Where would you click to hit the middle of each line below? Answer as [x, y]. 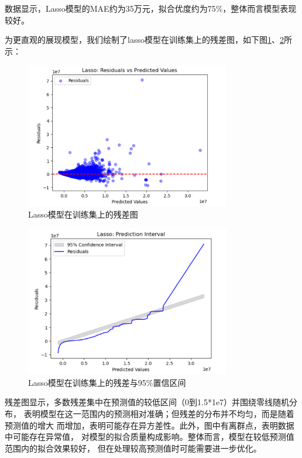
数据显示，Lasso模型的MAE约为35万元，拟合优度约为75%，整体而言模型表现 [151, 8]
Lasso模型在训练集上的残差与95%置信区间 [107, 382]
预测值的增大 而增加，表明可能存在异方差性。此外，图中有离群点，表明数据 [150, 425]
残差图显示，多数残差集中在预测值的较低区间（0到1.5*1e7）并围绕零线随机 [147, 402]
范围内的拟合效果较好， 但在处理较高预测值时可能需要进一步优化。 [133, 448]
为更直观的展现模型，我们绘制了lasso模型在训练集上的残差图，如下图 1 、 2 [144, 40]
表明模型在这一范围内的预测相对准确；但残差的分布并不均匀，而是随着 [159, 413]
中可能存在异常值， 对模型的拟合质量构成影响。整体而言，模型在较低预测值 [150, 437]
